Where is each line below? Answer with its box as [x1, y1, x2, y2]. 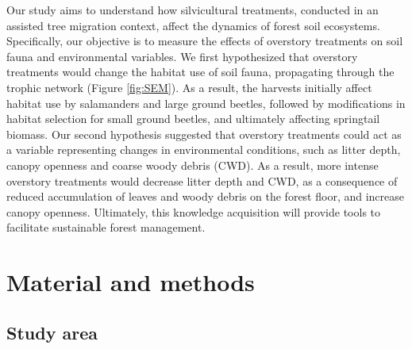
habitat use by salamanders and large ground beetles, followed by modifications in [6, 94, 406, 111]
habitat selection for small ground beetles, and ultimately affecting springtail [6, 110, 380, 127]
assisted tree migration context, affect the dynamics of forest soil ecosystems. [6, 17, 380, 33]
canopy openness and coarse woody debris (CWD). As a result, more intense [6, 156, 379, 173]
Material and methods [6, 266, 255, 298]
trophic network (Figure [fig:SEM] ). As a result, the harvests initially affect [6, 79, 372, 95]
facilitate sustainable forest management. [6, 219, 206, 236]
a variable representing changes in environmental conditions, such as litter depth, [6, 141, 401, 158]
